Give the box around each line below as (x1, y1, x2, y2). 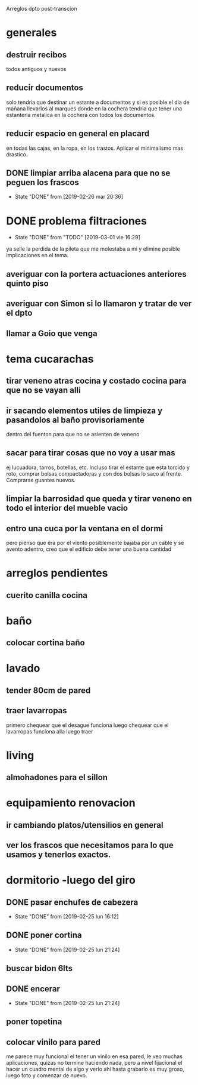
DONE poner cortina (6, 930, 82, 941)
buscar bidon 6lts (6, 963, 73, 973)
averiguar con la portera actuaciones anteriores (6, 269, 187, 279)
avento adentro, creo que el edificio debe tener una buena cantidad (6, 545, 172, 553)
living (6, 748, 34, 762)
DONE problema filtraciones (6, 214, 147, 227)
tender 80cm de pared (6, 685, 91, 695)
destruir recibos (6, 50, 67, 60)
